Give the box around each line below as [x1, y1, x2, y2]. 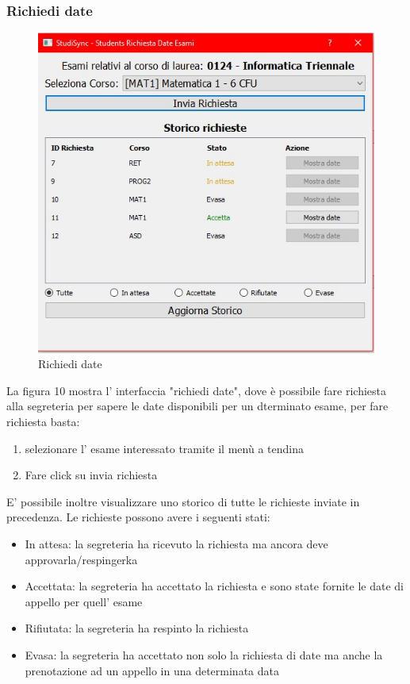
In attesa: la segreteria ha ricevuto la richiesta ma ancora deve [25, 536, 328, 552]
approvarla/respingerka [25, 551, 138, 567]
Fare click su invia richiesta [25, 467, 158, 483]
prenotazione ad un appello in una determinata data [25, 662, 279, 678]
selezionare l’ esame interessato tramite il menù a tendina [25, 440, 304, 456]
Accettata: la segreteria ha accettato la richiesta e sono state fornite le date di [25, 578, 404, 594]
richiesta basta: [6, 413, 80, 430]
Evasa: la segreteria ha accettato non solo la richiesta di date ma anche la [25, 647, 383, 663]
